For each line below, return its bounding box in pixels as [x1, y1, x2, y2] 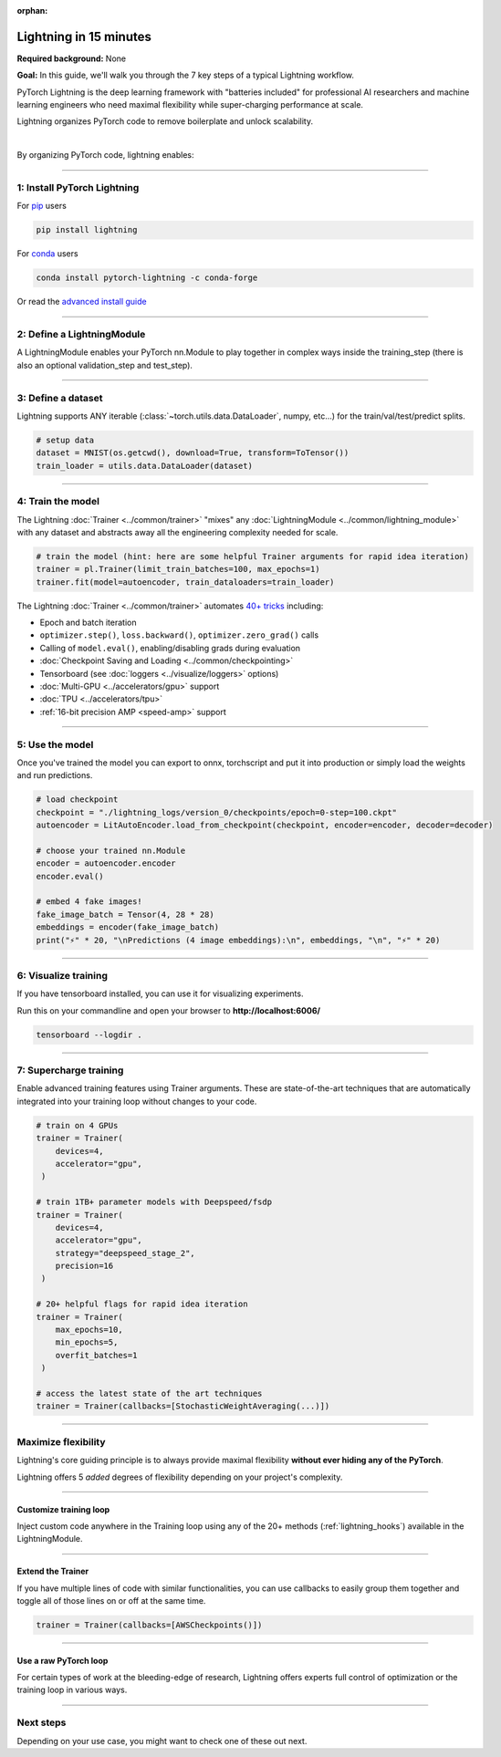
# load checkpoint [36, 795, 119, 805]
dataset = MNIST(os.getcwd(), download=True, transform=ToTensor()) [36, 448, 350, 458]
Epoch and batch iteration [39, 617, 137, 629]
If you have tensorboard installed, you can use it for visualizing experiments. [16, 988, 304, 999]
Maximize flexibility [16, 1435, 106, 1448]
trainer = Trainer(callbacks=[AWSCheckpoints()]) [36, 1620, 263, 1630]
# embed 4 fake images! [36, 897, 143, 907]
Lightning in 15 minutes [16, 28, 152, 45]
